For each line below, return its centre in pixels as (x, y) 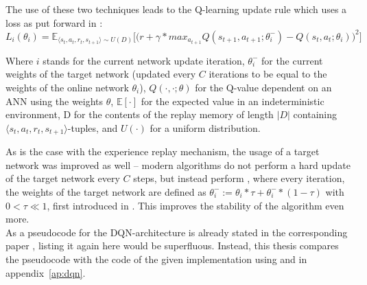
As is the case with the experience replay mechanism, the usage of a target (163, 151)
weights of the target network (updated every (101, 74)
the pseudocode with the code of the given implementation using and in (156, 259)
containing (315, 114)
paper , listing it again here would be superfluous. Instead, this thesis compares (172, 246)
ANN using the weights (55, 101)
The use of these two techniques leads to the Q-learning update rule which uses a (176, 9)
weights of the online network (67, 87)
